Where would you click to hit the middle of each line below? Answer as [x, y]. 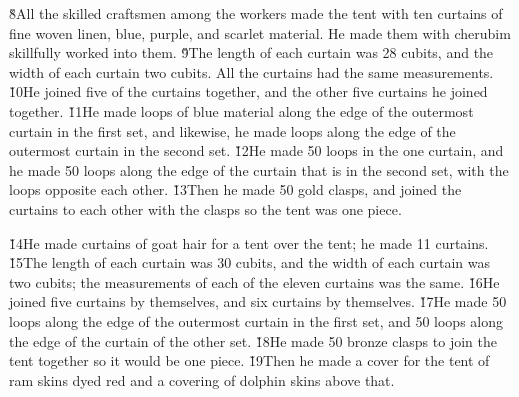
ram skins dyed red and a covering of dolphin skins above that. [202, 379]
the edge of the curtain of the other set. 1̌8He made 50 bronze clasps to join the [253, 340]
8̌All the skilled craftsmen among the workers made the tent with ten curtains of [256, 13]
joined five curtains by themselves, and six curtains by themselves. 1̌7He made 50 [258, 301]
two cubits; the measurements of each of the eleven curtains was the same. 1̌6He [254, 281]
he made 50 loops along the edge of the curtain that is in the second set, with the [259, 169]
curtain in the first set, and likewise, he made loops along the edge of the [232, 130]
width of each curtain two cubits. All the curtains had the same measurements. [251, 71]
